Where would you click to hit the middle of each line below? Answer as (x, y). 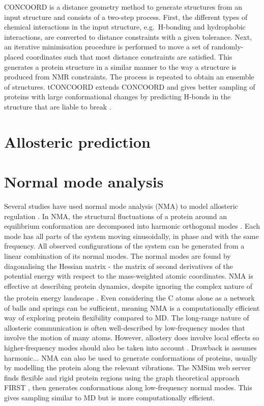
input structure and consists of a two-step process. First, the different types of (126, 17)
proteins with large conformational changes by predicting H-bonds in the (118, 97)
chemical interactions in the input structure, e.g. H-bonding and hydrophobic (125, 27)
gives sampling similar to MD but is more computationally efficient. (110, 397)
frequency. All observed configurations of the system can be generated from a (124, 246)
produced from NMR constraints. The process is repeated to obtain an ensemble (129, 77)
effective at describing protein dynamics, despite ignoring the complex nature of (128, 286)
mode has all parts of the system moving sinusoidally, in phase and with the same (131, 236)
